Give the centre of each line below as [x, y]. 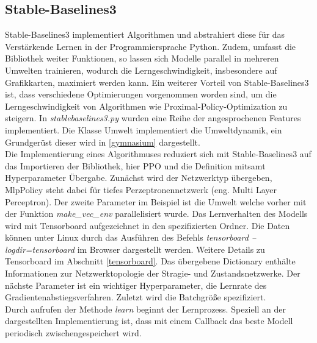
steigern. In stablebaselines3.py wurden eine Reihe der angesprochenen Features [153, 118]
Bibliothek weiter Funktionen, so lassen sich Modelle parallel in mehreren [142, 58]
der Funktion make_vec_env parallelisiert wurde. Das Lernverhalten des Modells [156, 214]
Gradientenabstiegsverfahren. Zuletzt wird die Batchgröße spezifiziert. [136, 297]
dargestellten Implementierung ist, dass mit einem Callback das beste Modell [149, 321]
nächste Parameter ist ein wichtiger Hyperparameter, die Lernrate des [136, 285]
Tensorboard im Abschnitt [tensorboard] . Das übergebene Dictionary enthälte [150, 261]
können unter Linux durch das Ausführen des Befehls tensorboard [127, 237]
